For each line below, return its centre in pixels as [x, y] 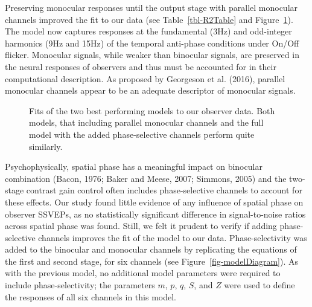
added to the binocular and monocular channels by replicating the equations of [151, 249]
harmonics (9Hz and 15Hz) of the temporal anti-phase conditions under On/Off [152, 43]
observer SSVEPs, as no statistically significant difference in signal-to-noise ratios [155, 214]
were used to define [259, 285]
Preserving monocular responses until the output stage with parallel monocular [151, 7]
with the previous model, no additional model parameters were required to [143, 273]
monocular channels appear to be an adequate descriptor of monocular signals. [150, 90]
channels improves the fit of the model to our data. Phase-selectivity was [173, 237]
